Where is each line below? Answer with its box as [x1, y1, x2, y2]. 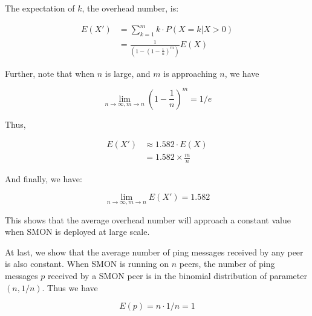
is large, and [105, 67, 151, 79]
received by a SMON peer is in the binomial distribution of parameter [48, 269, 307, 282]
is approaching [163, 67, 217, 79]
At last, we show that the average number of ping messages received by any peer [5, 245, 304, 258]
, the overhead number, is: [82, 2, 179, 14]
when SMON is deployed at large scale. [5, 225, 150, 238]
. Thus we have [42, 281, 98, 294]
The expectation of [5, 2, 75, 14]
